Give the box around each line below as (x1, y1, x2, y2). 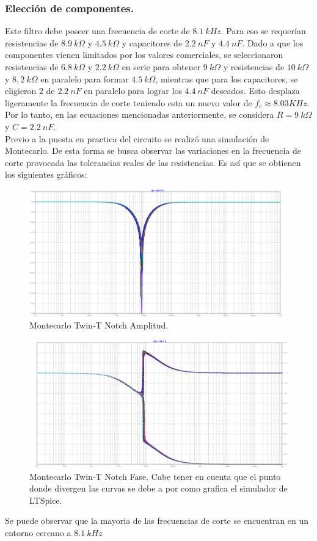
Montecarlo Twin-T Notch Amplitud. (29, 319, 169, 332)
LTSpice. (29, 493, 62, 506)
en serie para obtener (122, 60, 201, 73)
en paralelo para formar (40, 72, 129, 85)
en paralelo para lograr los (84, 84, 182, 97)
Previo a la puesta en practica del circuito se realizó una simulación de (5, 132, 269, 145)
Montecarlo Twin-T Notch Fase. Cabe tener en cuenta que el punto (29, 470, 281, 482)
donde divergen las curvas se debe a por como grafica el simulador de (29, 482, 288, 495)
